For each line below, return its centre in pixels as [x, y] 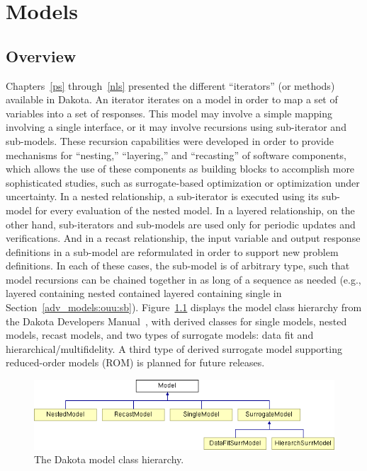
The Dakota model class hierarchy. [109, 459]
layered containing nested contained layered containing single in [144, 293]
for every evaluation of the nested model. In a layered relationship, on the [195, 210]
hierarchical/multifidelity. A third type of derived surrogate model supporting [174, 348]
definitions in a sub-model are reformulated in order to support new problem [172, 251]
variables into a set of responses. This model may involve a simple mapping [169, 113]
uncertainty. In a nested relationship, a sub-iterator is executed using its [162, 196]
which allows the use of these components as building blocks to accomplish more [180, 169]
